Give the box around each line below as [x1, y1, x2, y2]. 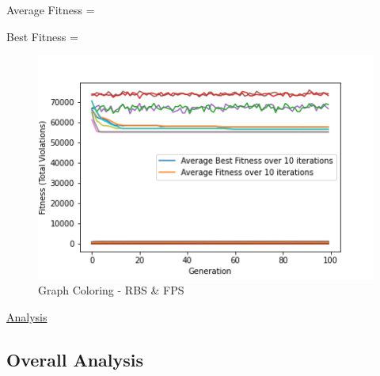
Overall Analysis [6, 348, 144, 372]
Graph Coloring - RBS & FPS [38, 282, 184, 298]
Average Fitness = [6, 2, 95, 17]
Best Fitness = [6, 28, 78, 44]
